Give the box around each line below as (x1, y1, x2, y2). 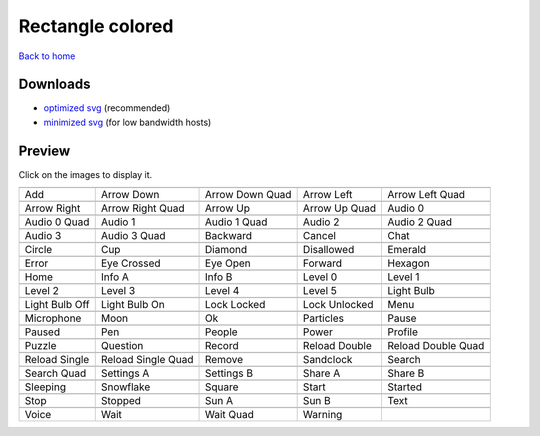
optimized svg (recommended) (43, 102, 171, 114)
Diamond (205, 243, 248, 257)
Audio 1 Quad (205, 215, 268, 229)
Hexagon (386, 256, 430, 270)
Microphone (24, 311, 82, 325)
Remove (205, 353, 244, 367)
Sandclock (302, 353, 353, 367)
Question (100, 339, 144, 353)
